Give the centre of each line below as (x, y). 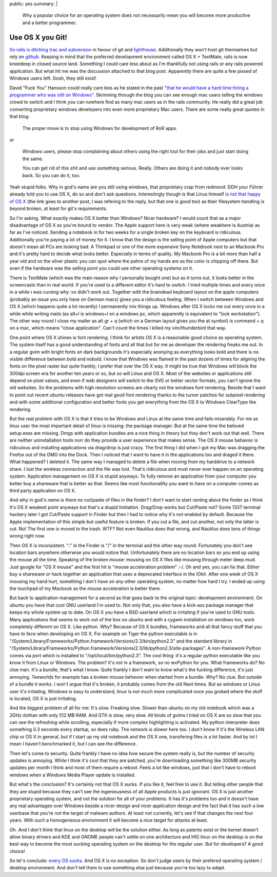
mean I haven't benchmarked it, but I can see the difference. (73, 744)
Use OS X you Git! (38, 37)
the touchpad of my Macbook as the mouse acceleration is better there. (85, 588)
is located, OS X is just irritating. (43, 698)
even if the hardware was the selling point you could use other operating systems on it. (101, 268)
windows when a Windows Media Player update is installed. (73, 775)
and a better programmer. (50, 23)
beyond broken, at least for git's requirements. (58, 208)
